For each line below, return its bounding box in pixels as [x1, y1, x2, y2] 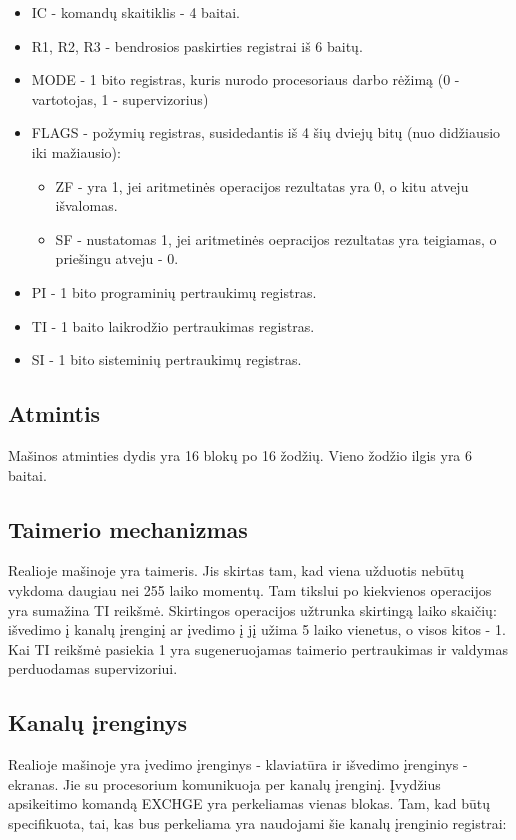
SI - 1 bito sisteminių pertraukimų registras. [31, 349, 302, 370]
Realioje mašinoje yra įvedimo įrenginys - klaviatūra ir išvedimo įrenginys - [8, 754, 468, 775]
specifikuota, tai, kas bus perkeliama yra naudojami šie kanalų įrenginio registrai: [8, 812, 507, 833]
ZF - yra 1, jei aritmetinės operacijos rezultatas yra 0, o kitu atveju [55, 175, 469, 196]
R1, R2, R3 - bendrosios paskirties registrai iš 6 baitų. [31, 35, 363, 56]
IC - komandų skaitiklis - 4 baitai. [31, 2, 241, 22]
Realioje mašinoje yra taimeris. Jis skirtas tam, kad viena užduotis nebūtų [8, 560, 464, 581]
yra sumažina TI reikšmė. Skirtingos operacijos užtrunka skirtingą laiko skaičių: [8, 599, 497, 620]
